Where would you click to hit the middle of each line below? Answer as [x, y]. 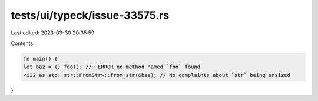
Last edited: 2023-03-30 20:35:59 [53, 33]
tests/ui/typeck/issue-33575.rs [90, 15]
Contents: [23, 43]
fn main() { [41, 59]
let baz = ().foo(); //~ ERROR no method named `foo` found [112, 67]
